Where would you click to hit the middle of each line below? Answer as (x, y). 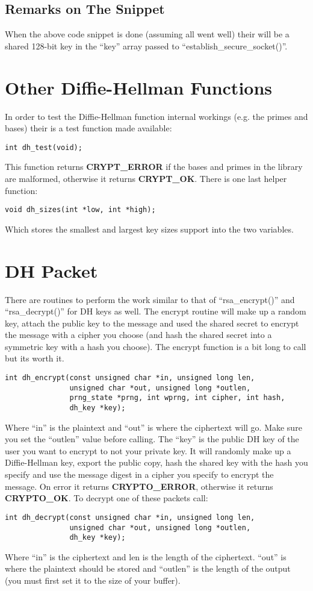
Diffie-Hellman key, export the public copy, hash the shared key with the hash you (156, 462)
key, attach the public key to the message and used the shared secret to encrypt (152, 323)
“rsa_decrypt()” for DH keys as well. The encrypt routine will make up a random (156, 311)
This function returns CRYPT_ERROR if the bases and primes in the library (154, 167)
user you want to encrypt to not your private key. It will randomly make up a (148, 450)
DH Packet (51, 270)
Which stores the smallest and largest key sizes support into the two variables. (149, 229)
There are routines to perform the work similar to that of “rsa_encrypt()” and (150, 299)
